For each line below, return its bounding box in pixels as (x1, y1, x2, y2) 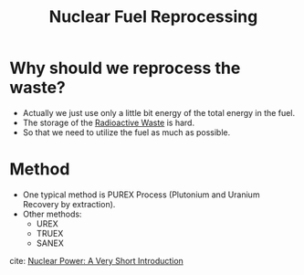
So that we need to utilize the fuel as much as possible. (22, 126, 231, 138)
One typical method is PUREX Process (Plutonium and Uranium (22, 189, 260, 200)
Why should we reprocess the (9, 58, 241, 79)
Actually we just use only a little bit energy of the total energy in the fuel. (22, 107, 295, 118)
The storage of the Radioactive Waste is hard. (22, 117, 194, 128)
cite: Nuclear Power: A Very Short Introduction (9, 255, 184, 266)
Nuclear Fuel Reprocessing (48, 6, 258, 27)
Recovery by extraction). (22, 198, 116, 209)
